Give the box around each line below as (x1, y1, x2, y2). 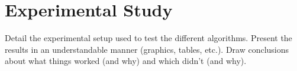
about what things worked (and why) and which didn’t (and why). (5, 55, 247, 67)
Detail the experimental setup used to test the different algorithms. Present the (5, 32, 292, 44)
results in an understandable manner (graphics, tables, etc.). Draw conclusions (5, 43, 289, 55)
